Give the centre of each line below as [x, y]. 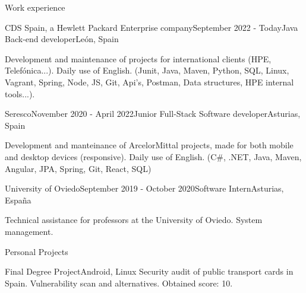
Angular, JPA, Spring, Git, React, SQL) [78, 168]
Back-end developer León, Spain [62, 39]
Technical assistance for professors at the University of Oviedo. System [134, 220]
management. [29, 231]
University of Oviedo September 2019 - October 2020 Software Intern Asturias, [144, 188]
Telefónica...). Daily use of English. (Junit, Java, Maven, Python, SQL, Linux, [147, 70]
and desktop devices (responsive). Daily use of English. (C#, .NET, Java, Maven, [153, 156]
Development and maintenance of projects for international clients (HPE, [138, 58]
